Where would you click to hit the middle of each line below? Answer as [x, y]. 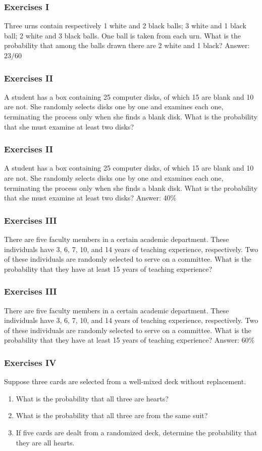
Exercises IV [30, 362]
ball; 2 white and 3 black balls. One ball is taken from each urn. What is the [122, 35]
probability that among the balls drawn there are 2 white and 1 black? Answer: [127, 45]
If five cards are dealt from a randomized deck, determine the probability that [137, 432]
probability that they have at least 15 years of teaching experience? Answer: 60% [129, 340]
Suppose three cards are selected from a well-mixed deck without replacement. [125, 381]
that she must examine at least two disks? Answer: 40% [90, 198]
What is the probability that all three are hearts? [92, 398]
